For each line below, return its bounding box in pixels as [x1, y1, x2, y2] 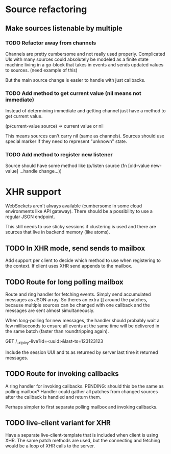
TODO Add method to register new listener [5, 151, 113, 158]
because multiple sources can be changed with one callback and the [5, 302, 150, 308]
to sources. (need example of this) [5, 67, 78, 73]
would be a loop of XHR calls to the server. [5, 443, 95, 449]
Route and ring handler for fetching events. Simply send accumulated [5, 291, 151, 297]
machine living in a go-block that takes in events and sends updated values [5, 61, 164, 67]
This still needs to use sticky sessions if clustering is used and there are [5, 224, 157, 230]
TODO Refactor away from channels [5, 39, 96, 46]
